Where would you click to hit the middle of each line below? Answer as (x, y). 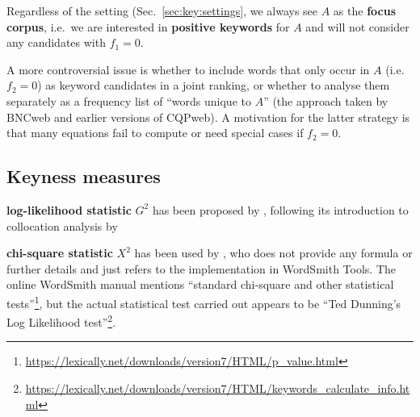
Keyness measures (84, 176)
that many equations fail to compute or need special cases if (155, 133)
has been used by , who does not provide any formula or (273, 253)
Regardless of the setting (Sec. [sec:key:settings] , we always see (162, 10)
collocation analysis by (62, 225)
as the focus (364, 10)
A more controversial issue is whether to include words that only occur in (188, 69)
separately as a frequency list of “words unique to (129, 100)
